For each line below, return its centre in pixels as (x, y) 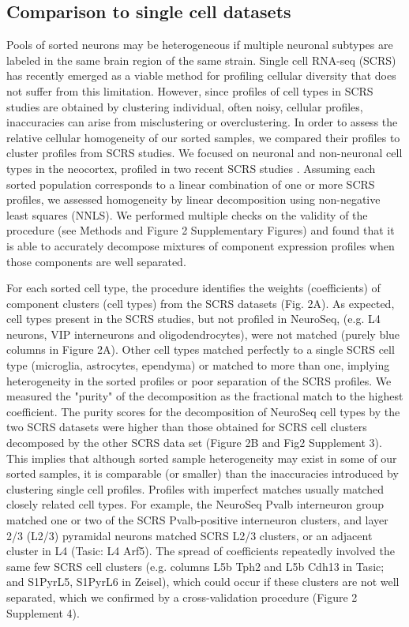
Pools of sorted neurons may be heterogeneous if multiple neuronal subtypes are (200, 45)
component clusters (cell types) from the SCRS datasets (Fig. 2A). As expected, (201, 303)
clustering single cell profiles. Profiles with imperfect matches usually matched (195, 488)
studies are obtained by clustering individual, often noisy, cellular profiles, (185, 106)
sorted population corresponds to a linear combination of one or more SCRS (191, 184)
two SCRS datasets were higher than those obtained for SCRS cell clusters (187, 427)
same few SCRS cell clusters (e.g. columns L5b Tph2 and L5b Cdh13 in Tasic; (195, 566)
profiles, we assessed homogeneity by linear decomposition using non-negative (193, 199)
